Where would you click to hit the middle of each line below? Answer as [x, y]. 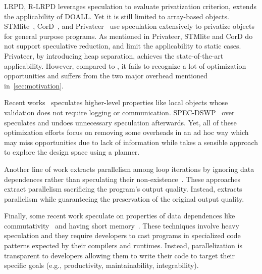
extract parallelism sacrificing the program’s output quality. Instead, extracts [123, 189]
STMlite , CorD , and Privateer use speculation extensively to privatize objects [129, 26]
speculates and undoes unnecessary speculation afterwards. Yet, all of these [120, 122]
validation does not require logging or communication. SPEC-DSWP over [119, 112]
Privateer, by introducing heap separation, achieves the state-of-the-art [114, 55]
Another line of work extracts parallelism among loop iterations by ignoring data [129, 169]
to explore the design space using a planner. [72, 152]
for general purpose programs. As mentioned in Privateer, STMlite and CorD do [128, 36]
